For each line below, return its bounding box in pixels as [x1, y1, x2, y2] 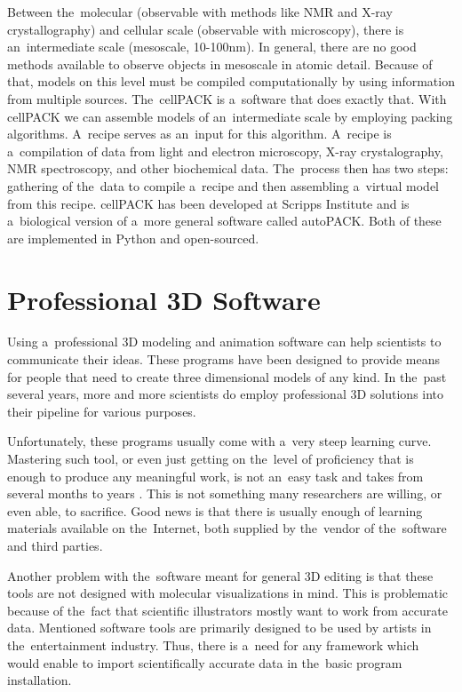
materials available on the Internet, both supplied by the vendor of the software [7, 519, 447, 537]
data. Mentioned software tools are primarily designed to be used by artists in [7, 618, 432, 637]
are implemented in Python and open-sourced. [7, 228, 259, 247]
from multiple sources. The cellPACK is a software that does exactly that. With [7, 89, 447, 107]
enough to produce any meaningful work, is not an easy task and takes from [7, 466, 424, 485]
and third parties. [7, 536, 103, 554]
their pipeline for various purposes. [7, 402, 196, 420]
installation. [7, 671, 72, 689]
